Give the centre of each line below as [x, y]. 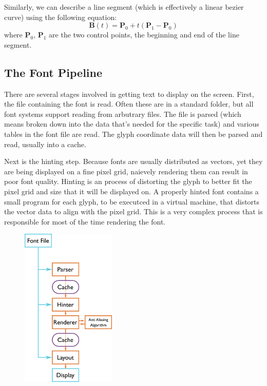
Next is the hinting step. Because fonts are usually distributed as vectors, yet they [133, 161]
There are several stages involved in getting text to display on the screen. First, [129, 94]
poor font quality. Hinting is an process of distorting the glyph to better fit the [128, 181]
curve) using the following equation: [61, 17]
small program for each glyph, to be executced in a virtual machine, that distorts [132, 201]
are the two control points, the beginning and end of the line [144, 35]
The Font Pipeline [53, 72]
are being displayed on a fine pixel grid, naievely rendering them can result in [126, 171]
